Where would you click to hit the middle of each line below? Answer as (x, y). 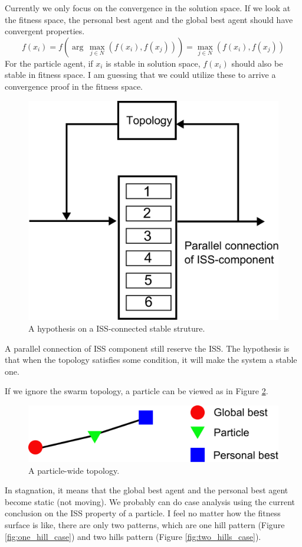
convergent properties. (45, 31)
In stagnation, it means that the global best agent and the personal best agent (147, 490)
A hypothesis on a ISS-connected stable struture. (117, 328)
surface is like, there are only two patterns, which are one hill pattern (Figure (145, 524)
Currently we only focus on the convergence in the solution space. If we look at (148, 8)
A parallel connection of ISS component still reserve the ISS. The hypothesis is (147, 348)
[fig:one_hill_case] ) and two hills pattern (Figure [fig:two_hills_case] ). (133, 536)
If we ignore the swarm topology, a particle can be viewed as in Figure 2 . (137, 391)
